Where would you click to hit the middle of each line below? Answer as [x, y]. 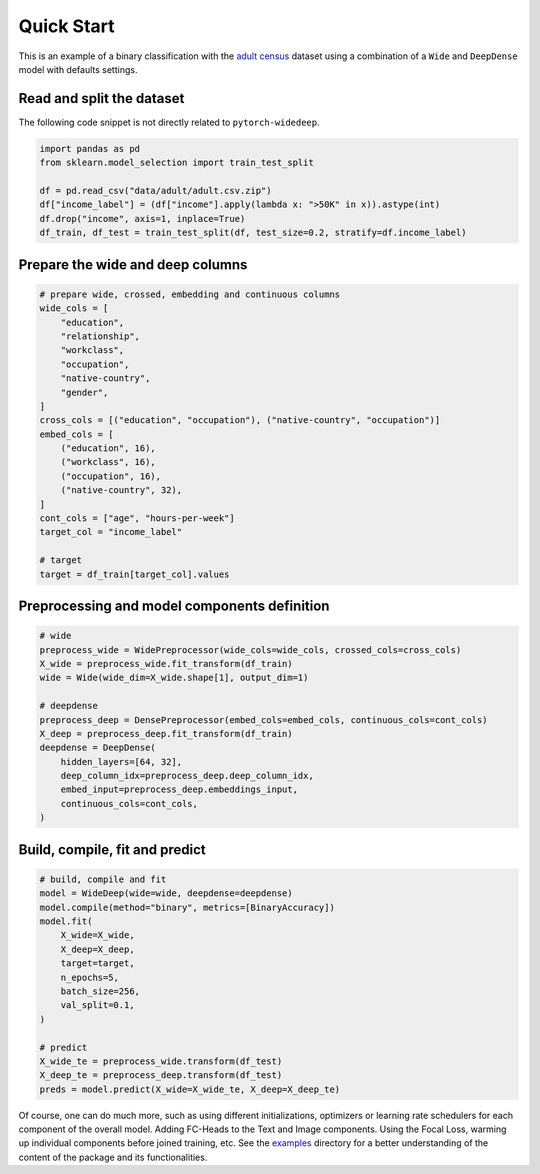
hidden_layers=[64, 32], [121, 761]
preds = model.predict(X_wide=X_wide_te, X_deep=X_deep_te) [190, 1089]
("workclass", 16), [108, 462]
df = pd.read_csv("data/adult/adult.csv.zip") [155, 190]
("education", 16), [108, 448]
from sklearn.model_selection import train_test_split [176, 163]
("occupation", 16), [111, 476]
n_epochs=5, [90, 977]
